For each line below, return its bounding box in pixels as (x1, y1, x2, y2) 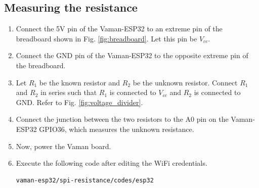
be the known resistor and (39, 77, 120, 87)
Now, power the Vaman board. (16, 140, 111, 151)
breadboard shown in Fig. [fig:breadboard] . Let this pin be (16, 33, 197, 43)
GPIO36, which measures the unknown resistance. (39, 123, 194, 134)
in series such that (40, 87, 97, 98)
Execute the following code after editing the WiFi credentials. (16, 158, 207, 168)
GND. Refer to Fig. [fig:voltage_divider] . (16, 97, 143, 107)
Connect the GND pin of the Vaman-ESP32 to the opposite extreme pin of (16, 50, 248, 61)
